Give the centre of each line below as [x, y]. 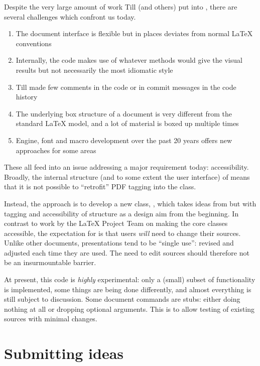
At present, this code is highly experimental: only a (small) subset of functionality [130, 279]
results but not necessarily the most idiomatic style [94, 70]
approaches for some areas [56, 150]
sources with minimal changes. [51, 319]
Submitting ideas [64, 353]
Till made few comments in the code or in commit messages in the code [126, 87]
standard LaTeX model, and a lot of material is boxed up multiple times [127, 123]
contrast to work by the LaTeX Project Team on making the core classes [116, 223]
